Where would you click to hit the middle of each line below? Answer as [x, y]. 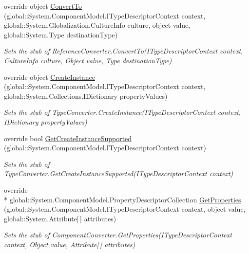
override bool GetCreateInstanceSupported [68, 138]
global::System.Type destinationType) [61, 34]
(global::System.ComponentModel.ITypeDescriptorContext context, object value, [125, 209]
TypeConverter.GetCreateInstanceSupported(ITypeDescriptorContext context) [119, 173]
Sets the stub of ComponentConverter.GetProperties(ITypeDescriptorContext [118, 235]
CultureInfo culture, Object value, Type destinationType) [88, 60]
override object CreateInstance [49, 77]
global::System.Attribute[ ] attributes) [60, 218]
